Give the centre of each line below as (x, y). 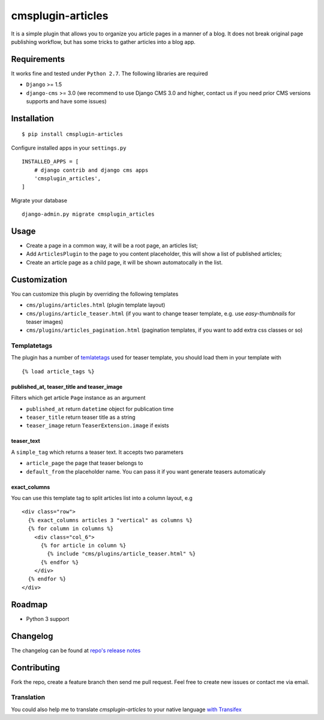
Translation (28, 697)
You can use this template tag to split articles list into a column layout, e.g (102, 498)
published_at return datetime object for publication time (100, 409)
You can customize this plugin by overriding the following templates (95, 294)
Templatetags (32, 346)
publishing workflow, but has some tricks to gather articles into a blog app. (103, 41)
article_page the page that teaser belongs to (85, 463)
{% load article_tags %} (58, 371)
